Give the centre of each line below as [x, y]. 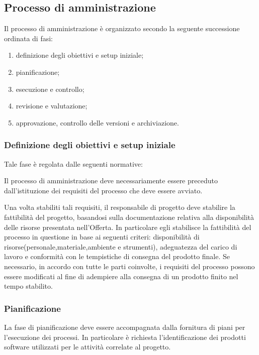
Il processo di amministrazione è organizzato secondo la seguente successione [122, 28]
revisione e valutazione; [52, 106]
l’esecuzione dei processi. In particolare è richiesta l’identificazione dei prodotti [125, 337]
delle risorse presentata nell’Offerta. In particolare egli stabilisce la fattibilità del [128, 227]
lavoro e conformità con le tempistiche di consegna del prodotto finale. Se [117, 256]
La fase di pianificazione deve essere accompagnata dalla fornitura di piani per [125, 327]
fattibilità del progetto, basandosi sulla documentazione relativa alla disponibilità [129, 217]
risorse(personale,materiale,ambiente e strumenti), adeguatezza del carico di [121, 246]
